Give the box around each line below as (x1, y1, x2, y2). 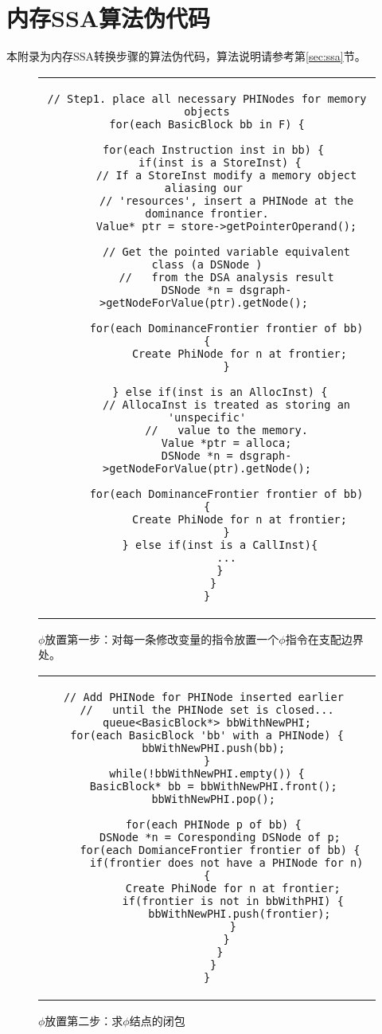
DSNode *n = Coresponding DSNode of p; (99, 830, 341, 844)
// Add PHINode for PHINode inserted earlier (63, 690, 344, 703)
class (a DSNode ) (151, 257, 263, 271)
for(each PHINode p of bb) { (125, 817, 302, 831)
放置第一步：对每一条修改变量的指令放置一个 (45, 630, 279, 647)
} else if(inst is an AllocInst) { (112, 385, 328, 398)
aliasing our (164, 181, 244, 194)
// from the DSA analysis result (119, 270, 334, 284)
